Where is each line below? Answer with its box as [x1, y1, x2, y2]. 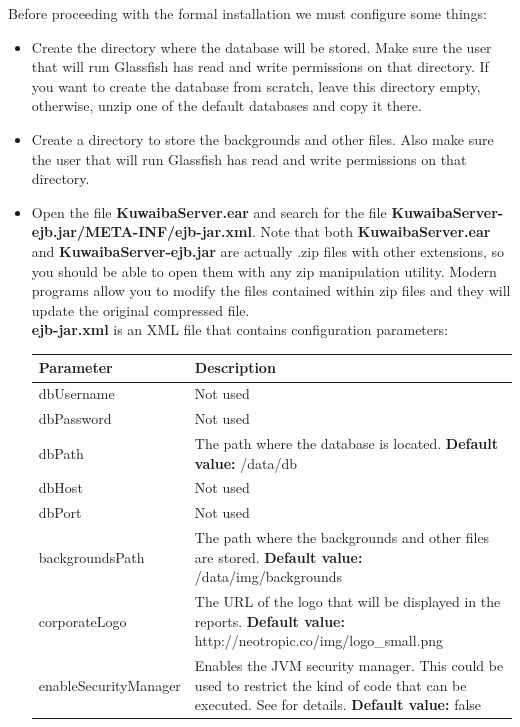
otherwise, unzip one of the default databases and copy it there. [31, 95, 422, 116]
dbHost [38, 477, 83, 498]
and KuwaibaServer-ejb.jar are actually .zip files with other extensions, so [31, 240, 505, 261]
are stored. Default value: [194, 546, 363, 567]
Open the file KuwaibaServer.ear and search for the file [31, 201, 387, 222]
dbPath [38, 442, 84, 463]
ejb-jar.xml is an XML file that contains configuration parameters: [31, 319, 448, 340]
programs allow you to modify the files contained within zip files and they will [31, 280, 511, 301]
